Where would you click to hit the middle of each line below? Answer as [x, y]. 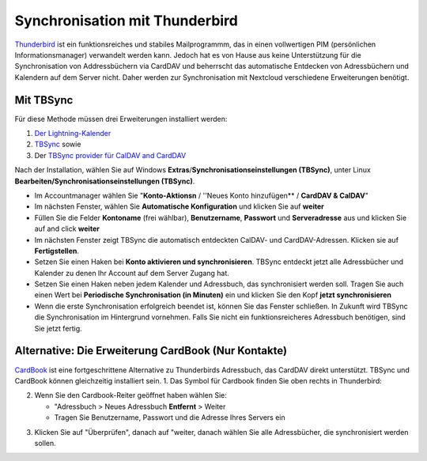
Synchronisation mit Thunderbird [127, 21]
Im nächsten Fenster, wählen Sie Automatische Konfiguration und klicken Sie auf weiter [179, 206]
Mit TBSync [44, 100]
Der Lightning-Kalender [73, 134]
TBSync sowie [58, 144]
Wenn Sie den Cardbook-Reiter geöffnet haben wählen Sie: [130, 395]
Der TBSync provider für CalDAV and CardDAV [110, 155]
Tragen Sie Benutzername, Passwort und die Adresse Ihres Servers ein [170, 418]
